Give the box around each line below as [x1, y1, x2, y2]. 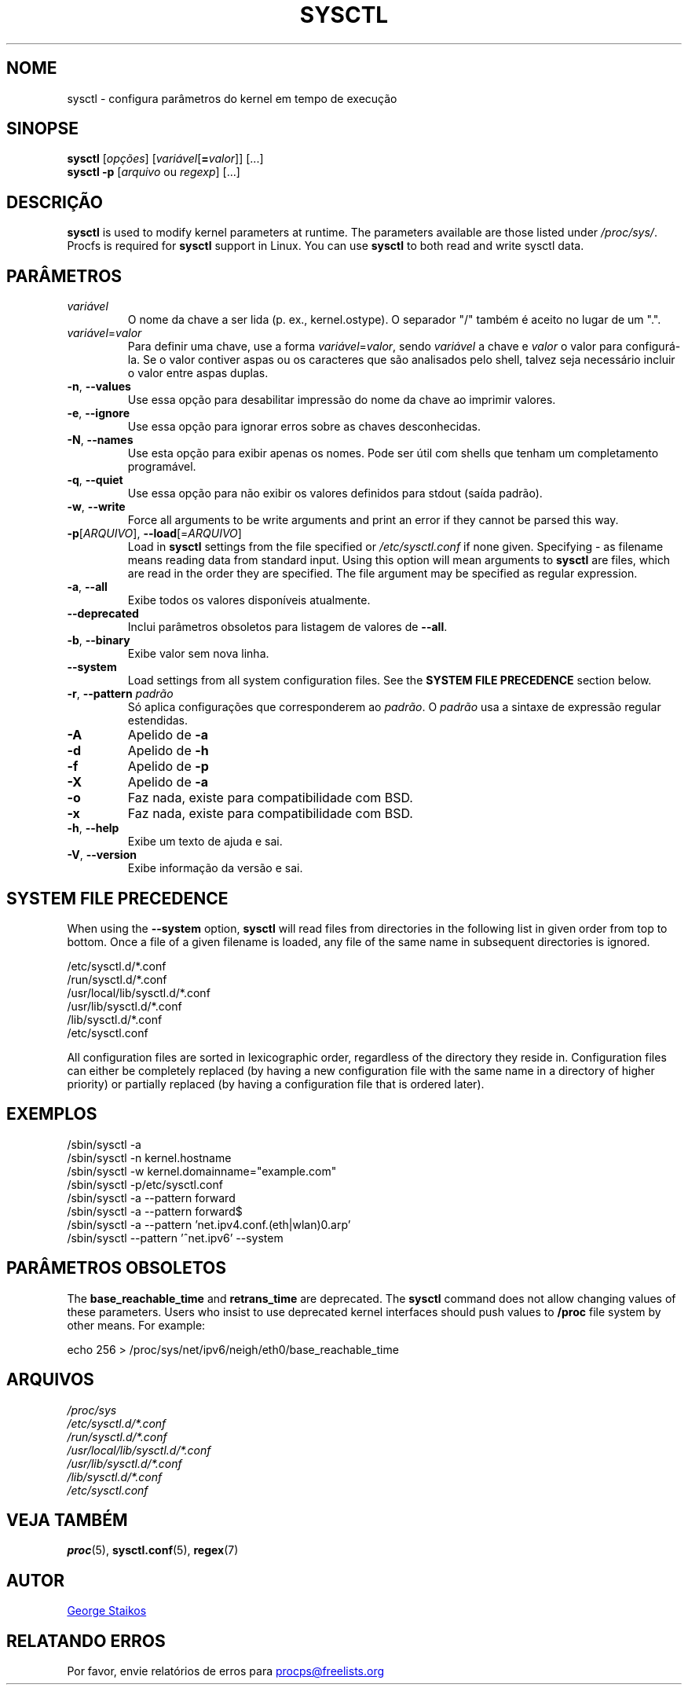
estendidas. [127, 713, 188, 728]
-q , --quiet [67, 473, 123, 487]
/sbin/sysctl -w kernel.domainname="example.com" [67, 1164, 337, 1178]
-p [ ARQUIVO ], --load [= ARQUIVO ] [67, 526, 242, 541]
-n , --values [67, 380, 131, 394]
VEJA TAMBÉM [6, 1509, 128, 1530]
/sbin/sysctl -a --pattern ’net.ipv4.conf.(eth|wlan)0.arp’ [67, 1217, 351, 1231]
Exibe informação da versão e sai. [127, 861, 303, 875]
